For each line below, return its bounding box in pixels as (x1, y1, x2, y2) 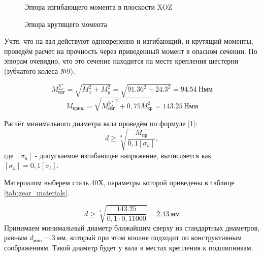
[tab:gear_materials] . (4, 187, 70, 197)
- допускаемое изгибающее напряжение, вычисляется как (35, 150, 212, 160)
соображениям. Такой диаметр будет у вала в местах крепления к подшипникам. (4, 242, 253, 252)
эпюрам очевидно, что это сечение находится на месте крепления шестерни (4, 55, 239, 66)
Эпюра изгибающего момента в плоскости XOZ (24, 2, 173, 12)
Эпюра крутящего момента (24, 18, 107, 29)
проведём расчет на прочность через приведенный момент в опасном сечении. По (4, 45, 257, 56)
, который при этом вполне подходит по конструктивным (65, 232, 242, 243)
